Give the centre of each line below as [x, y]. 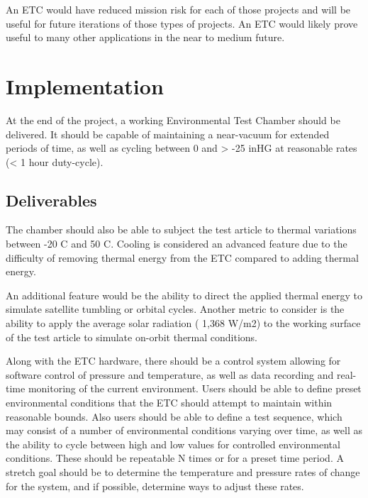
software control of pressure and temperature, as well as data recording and [170, 374]
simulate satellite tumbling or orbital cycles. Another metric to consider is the [175, 309]
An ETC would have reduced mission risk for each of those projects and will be [178, 9]
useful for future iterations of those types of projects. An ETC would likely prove [182, 23]
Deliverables [51, 200]
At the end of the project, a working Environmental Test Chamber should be [173, 120]
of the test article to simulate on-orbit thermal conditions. [132, 337]
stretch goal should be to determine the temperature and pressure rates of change [183, 471]
